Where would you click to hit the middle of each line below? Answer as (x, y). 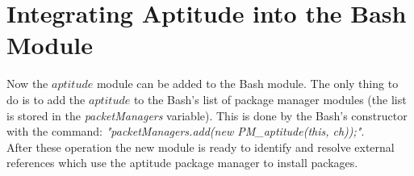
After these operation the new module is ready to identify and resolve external (201, 147)
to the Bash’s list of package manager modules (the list (270, 99)
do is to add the (46, 99)
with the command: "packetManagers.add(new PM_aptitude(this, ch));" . (186, 131)
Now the (27, 84)
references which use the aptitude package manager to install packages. (182, 163)
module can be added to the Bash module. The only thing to (247, 84)
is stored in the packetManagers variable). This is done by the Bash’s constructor (207, 115)
